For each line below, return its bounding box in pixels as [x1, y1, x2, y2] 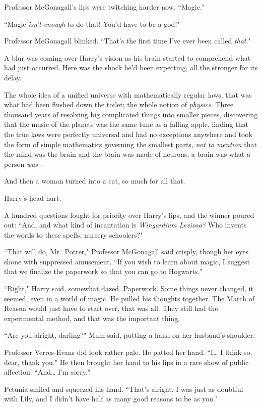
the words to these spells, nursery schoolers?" [4, 229, 143, 240]
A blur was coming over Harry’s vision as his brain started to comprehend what [4, 52, 251, 63]
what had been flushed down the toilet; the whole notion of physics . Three [4, 99, 234, 110]
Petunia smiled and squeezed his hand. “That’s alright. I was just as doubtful [4, 383, 243, 394]
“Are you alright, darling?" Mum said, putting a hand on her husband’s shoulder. [4, 330, 255, 340]
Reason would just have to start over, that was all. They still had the [4, 303, 218, 313]
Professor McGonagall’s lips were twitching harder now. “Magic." [4, 2, 205, 12]
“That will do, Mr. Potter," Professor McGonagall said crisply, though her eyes [4, 246, 249, 257]
